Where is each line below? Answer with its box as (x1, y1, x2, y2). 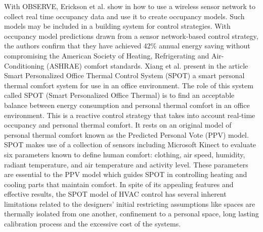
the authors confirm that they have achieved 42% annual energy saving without (4, 40, 250, 51)
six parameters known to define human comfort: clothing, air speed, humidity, (4, 149, 245, 159)
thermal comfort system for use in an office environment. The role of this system (4, 80, 253, 90)
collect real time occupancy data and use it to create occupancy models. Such (4, 11, 245, 21)
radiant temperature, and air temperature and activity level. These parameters (4, 159, 248, 169)
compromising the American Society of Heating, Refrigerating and (4, 50, 209, 61)
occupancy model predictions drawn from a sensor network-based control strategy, (4, 30, 258, 41)
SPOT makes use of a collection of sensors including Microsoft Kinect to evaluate (4, 139, 256, 150)
